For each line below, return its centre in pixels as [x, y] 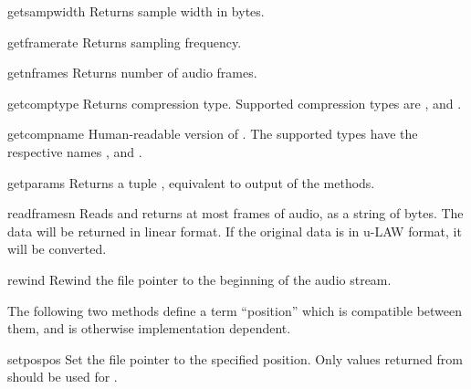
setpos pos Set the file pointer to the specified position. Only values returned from [235, 358]
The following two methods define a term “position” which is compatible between [235, 310]
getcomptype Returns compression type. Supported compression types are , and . [235, 103]
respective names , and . [75, 151]
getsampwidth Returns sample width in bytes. [136, 11]
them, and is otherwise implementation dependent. [149, 328]
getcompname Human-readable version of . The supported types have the [213, 134]
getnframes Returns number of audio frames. [132, 73]
